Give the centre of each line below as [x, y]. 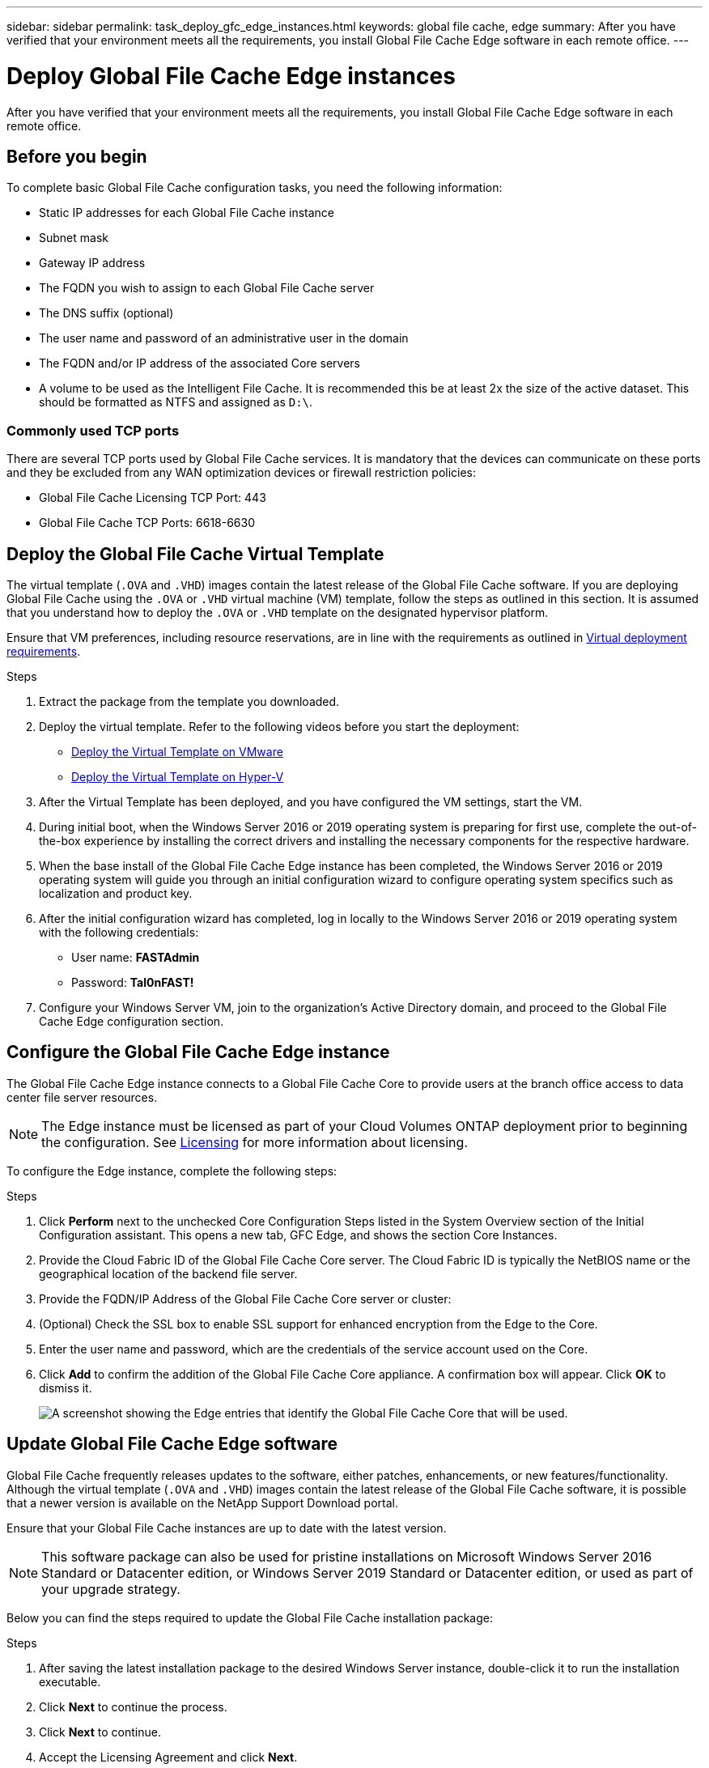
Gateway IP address [92, 263]
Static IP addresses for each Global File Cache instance [187, 213]
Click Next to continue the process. [133, 1706]
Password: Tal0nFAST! [133, 982]
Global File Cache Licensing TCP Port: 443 [153, 498]
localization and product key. [116, 893]
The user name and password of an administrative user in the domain [224, 338]
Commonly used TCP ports [93, 430]
